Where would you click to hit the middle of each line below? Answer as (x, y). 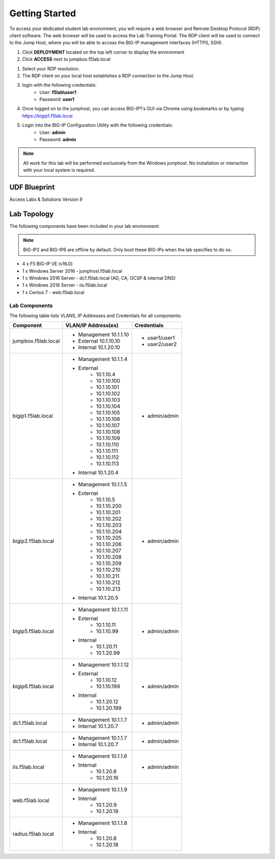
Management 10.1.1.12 (104, 665)
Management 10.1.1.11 (103, 610)
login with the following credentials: (59, 85)
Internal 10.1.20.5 (98, 598)
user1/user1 (161, 338)
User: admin (52, 132)
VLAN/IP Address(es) (92, 325)
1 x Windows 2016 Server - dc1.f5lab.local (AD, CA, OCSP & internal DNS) (99, 278)
